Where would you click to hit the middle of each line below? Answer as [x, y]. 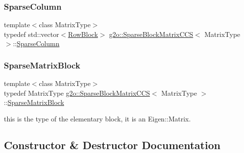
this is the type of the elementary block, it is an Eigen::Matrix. [98, 119]
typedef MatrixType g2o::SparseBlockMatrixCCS [77, 93]
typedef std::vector [32, 34]
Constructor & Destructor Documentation [112, 144]
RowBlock [83, 34]
